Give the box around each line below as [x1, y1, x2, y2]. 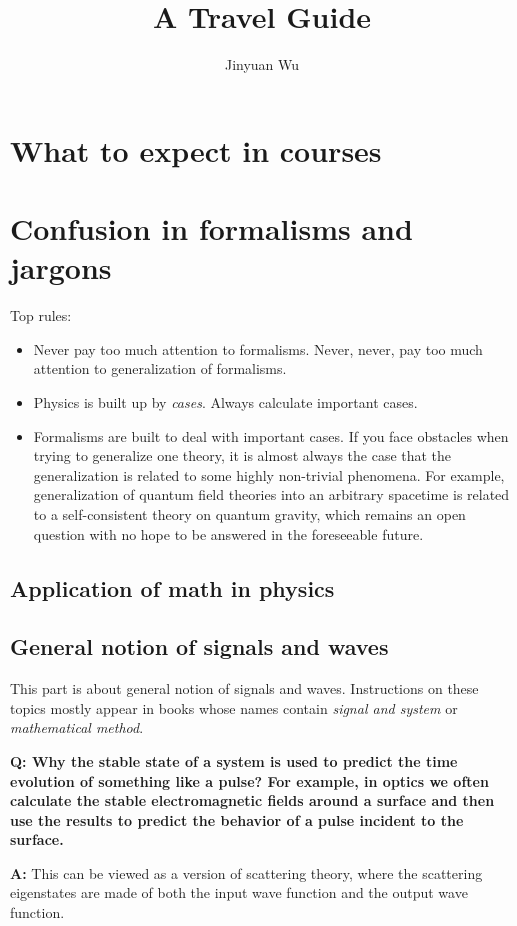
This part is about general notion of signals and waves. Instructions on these [10, 678, 479, 699]
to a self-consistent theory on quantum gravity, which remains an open [33, 503, 466, 524]
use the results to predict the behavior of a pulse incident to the [10, 809, 464, 830]
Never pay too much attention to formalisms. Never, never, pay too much [33, 338, 483, 359]
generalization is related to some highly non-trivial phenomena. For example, [33, 464, 505, 485]
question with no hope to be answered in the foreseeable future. [33, 523, 424, 544]
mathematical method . [10, 717, 144, 738]
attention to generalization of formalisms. [33, 358, 287, 379]
